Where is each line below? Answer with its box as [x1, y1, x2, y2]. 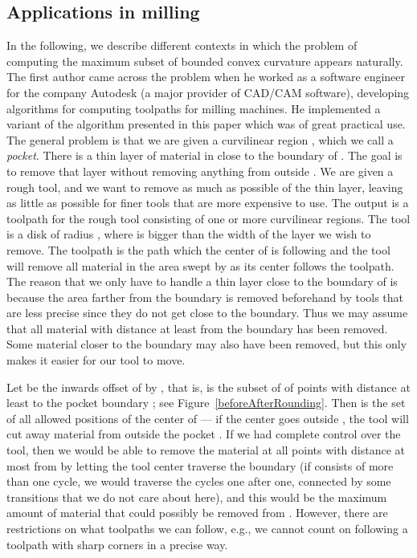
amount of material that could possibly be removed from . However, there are [6, 504, 388, 521]
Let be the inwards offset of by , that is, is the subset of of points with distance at [6, 378, 411, 395]
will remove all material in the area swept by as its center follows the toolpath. [6, 257, 395, 274]
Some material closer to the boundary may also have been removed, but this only [6, 336, 407, 352]
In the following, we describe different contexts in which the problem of [6, 37, 358, 54]
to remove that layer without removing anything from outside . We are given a [6, 162, 394, 179]
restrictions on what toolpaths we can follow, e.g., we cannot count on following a [6, 520, 408, 537]
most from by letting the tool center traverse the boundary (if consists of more [6, 457, 394, 474]
